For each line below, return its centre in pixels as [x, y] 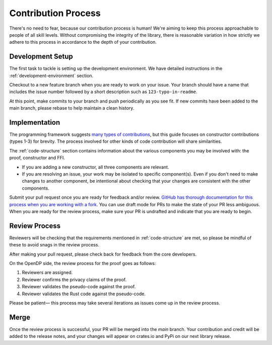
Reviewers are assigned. [47, 273]
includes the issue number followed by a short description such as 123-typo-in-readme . [103, 92]
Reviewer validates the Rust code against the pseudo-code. [84, 294]
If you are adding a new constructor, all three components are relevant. [95, 167]
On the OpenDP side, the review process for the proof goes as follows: [83, 264]
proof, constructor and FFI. [37, 158]
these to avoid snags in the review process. [54, 245]
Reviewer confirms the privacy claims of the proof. [74, 280]
